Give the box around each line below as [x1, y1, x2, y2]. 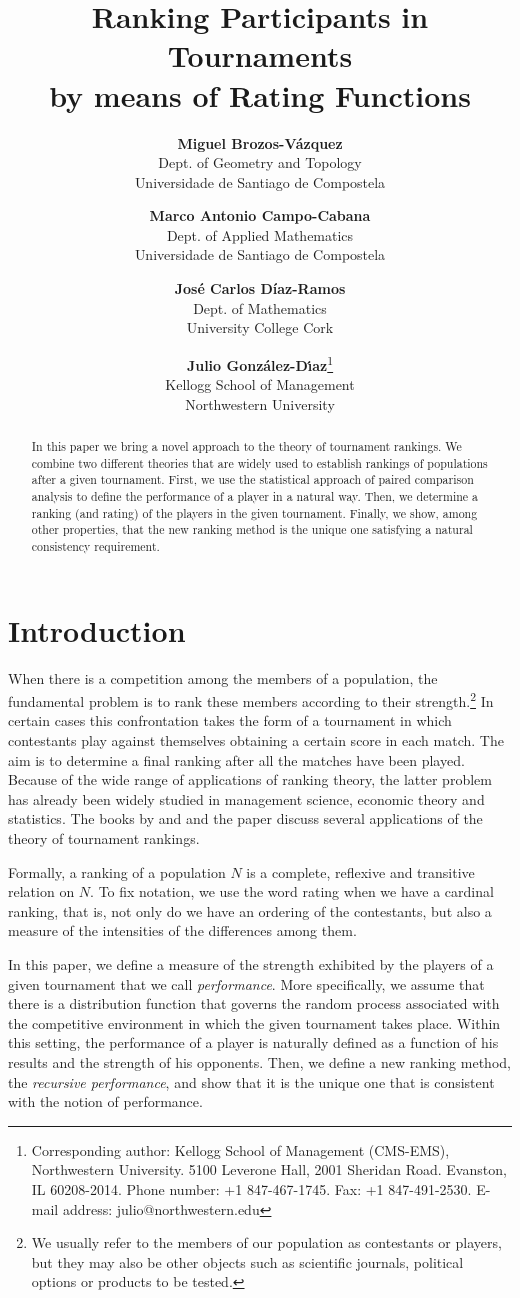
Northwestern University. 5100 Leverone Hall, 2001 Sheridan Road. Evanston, [31, 1159, 507, 1180]
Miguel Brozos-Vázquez [177, 132, 343, 153]
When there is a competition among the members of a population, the [8, 667, 438, 688]
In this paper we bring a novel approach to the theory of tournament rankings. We [31, 438, 462, 455]
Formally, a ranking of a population [8, 861, 226, 882]
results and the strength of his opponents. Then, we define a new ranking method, [8, 1051, 511, 1072]
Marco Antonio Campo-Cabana [149, 205, 371, 226]
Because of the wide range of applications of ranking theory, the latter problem [8, 769, 492, 790]
